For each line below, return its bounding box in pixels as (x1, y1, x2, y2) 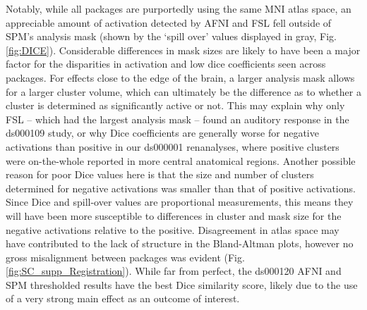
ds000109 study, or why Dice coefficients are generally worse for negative (6, 125, 319, 140)
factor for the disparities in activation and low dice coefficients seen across (6, 56, 326, 71)
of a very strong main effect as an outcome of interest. (6, 291, 240, 306)
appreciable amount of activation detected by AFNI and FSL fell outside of (6, 15, 332, 30)
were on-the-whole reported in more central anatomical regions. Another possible (6, 153, 356, 168)
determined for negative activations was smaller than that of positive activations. (6, 180, 356, 195)
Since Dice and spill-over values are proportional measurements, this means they (6, 194, 354, 209)
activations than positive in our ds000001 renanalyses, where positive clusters (6, 139, 339, 154)
